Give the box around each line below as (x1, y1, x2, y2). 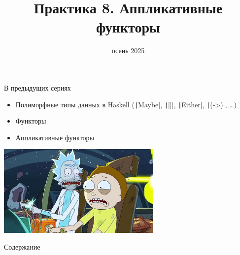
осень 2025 (111, 45, 145, 56)
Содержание (4, 241, 40, 252)
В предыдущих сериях (4, 82, 71, 93)
